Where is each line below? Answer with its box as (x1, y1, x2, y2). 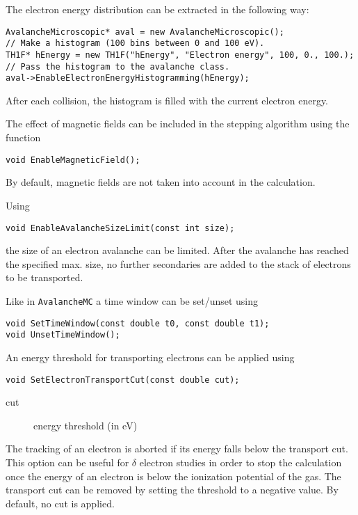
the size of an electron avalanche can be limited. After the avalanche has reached (6, 243, 349, 257)
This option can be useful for (6, 454, 129, 469)
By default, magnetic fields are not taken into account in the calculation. (6, 175, 316, 189)
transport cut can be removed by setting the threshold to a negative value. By (6, 482, 339, 497)
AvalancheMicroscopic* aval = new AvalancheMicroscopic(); (6, 26, 284, 37)
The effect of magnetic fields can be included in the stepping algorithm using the (6, 116, 350, 131)
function (6, 130, 41, 145)
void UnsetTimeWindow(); (6, 330, 120, 340)
